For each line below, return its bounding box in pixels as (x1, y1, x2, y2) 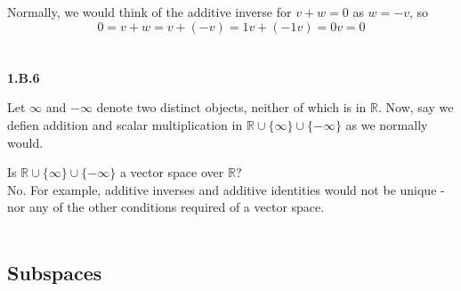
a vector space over (119, 163, 224, 182)
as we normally (345, 115, 428, 133)
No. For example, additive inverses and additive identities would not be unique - (7, 180, 445, 198)
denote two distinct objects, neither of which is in (96, 98, 367, 117)
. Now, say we (378, 98, 454, 117)
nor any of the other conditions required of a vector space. (7, 198, 325, 216)
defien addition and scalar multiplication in (7, 115, 243, 133)
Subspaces (7, 258, 102, 286)
